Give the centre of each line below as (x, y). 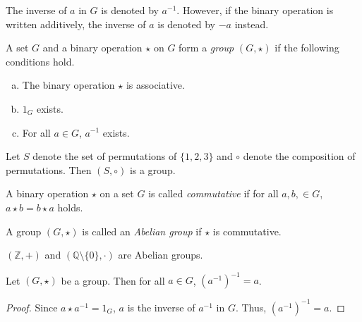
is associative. (155, 85)
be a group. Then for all (113, 280)
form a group (206, 48)
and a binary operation (92, 48)
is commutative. (247, 231)
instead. (252, 24)
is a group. (152, 169)
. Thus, (251, 307)
